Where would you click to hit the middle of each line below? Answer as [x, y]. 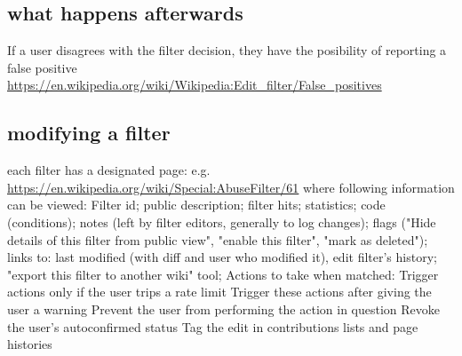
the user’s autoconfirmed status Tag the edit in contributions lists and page [213, 326]
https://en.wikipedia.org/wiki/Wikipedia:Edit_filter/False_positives [195, 85]
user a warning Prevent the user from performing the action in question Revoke [224, 309]
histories [30, 344]
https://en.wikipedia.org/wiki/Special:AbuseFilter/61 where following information [231, 187]
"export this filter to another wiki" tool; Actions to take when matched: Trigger [223, 274]
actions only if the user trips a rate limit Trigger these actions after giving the [219, 292]
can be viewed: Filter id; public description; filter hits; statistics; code [196, 205]
